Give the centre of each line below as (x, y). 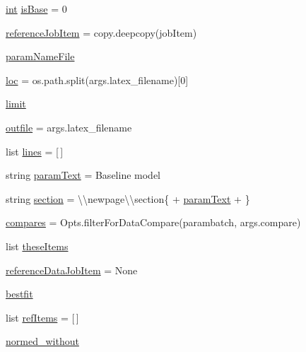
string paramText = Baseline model (83, 175)
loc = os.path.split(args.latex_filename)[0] (97, 80)
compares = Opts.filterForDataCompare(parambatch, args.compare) (153, 222)
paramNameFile (40, 56)
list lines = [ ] (35, 151)
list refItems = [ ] (42, 317)
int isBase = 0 (36, 8)
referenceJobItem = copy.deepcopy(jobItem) (101, 32)
